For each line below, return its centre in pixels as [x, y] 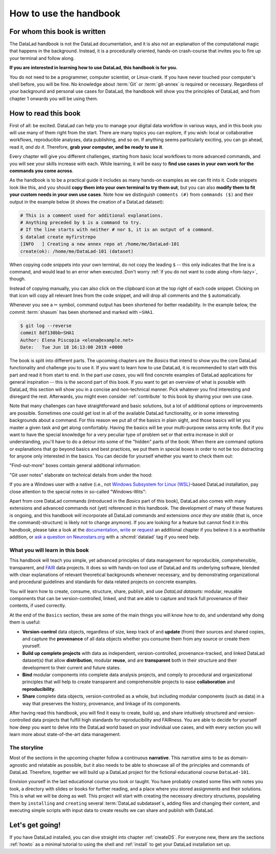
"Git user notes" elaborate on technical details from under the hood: [81, 475]
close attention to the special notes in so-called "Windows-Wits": [78, 491]
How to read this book [45, 113]
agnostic [19, 765]
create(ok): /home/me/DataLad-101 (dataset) [77, 251]
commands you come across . [41, 171]
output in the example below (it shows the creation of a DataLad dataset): [87, 202]
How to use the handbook [65, 13]
